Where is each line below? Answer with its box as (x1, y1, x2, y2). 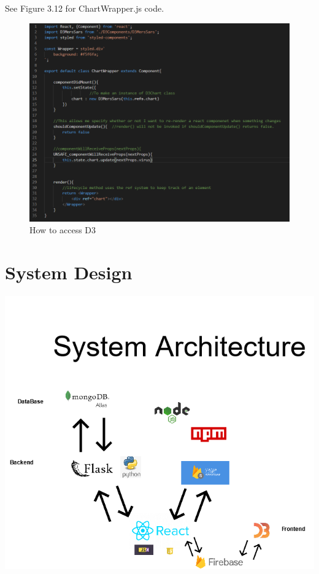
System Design (5, 260, 133, 285)
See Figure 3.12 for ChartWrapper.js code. (5, 2, 164, 14)
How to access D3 (29, 223, 96, 236)
